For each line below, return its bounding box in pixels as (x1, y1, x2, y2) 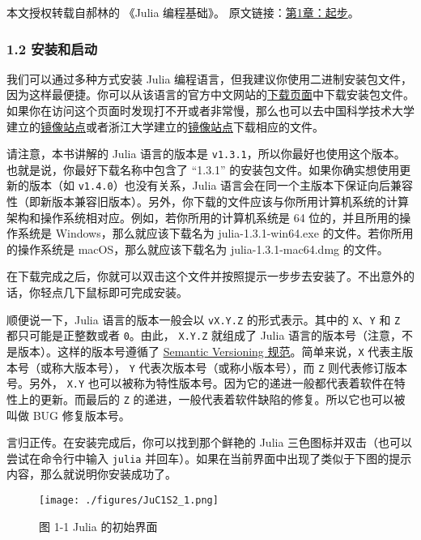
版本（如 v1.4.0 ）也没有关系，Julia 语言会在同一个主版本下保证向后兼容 (28, 177, 414, 194)
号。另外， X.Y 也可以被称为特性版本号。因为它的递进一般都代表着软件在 (6, 375, 394, 392)
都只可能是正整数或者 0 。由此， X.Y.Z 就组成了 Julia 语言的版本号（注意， (6, 327, 402, 344)
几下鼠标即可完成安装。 (62, 284, 188, 301)
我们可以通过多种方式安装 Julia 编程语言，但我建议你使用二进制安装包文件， (6, 70, 413, 87)
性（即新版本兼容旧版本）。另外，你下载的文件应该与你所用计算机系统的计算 (6, 193, 409, 210)
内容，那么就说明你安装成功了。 (6, 465, 176, 482)
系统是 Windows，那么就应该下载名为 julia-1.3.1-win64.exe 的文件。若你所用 (17, 225, 414, 242)
